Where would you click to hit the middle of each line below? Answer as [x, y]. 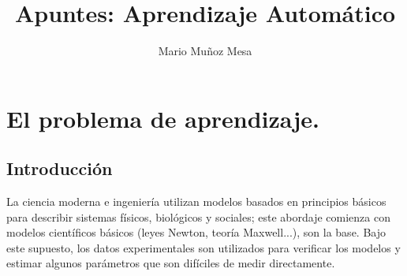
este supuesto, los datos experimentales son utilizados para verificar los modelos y [203, 247]
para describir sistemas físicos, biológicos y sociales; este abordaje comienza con [198, 216]
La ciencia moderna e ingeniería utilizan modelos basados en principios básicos [196, 201]
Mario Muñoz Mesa [205, 51]
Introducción [60, 168]
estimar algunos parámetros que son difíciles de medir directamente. [171, 263]
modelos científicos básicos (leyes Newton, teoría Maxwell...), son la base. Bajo [196, 232]
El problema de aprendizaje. [163, 118]
